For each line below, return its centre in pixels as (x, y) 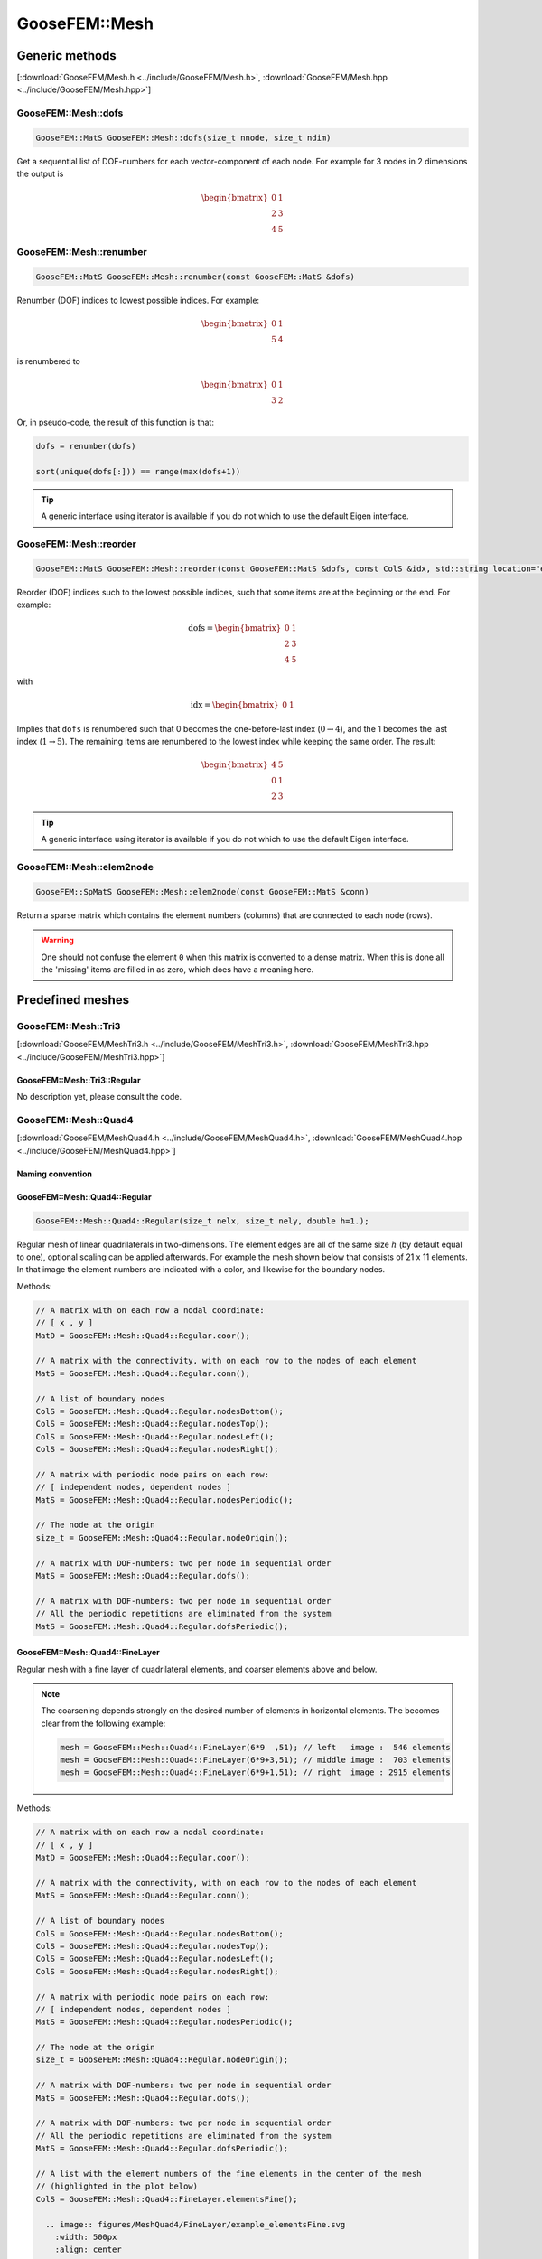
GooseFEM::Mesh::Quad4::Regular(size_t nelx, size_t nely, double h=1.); (202, 1221)
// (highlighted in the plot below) (117, 2186)
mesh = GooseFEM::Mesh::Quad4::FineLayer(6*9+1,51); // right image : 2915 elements (255, 1772)
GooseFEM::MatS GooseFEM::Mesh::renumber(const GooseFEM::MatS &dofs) (196, 277)
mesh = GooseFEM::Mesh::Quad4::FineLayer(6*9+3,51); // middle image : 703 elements (255, 1760)
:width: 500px (86, 2237)
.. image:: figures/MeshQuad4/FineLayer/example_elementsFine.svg (196, 2224)
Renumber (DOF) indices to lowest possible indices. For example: (138, 300)
